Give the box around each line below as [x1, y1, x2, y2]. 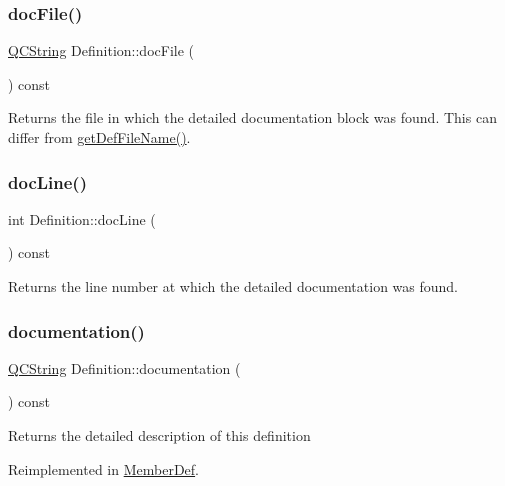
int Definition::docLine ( [8, 208, 156, 229]
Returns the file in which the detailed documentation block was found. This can [8, 107, 497, 128]
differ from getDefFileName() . [8, 127, 191, 147]
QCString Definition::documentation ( [8, 357, 241, 378]
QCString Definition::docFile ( [8, 40, 194, 61]
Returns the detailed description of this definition [8, 425, 311, 445]
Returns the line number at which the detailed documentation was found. [8, 276, 459, 296]
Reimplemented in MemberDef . [8, 458, 199, 479]
